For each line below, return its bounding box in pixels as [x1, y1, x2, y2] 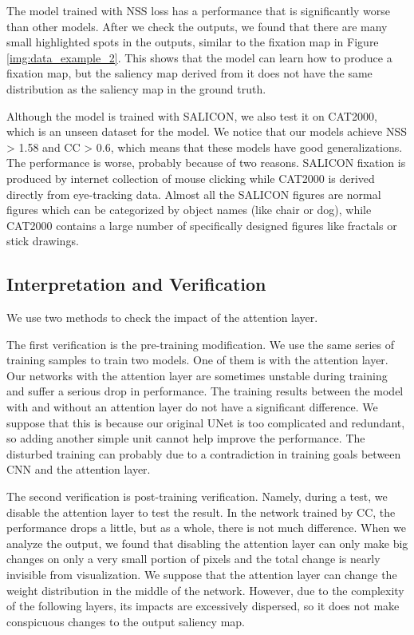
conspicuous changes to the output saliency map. [6, 613, 245, 629]
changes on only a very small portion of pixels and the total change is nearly [6, 550, 380, 567]
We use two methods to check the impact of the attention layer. [6, 309, 318, 326]
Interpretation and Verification [6, 272, 266, 296]
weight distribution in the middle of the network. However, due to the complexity [6, 581, 404, 598]
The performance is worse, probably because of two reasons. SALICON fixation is [6, 154, 406, 171]
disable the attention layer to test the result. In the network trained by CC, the [6, 503, 396, 520]
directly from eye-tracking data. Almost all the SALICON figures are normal [6, 185, 381, 202]
